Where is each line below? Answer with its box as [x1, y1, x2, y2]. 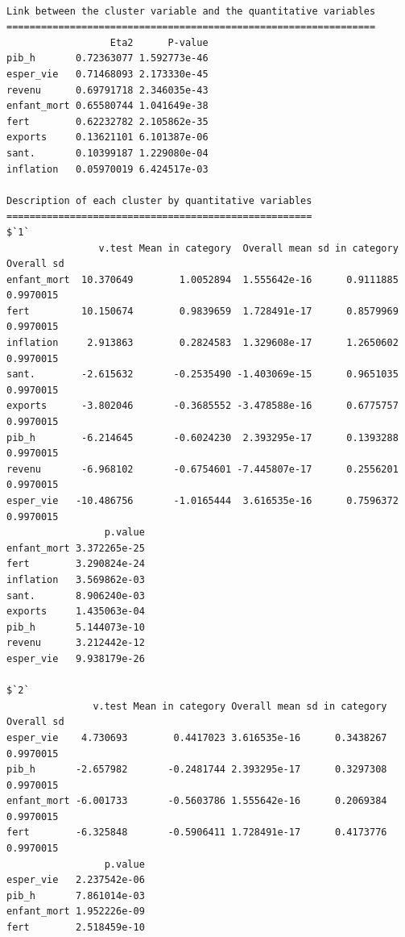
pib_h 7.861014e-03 [6, 889, 145, 902]
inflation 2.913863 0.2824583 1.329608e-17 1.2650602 [6, 337, 399, 349]
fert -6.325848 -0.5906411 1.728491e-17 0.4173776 [6, 827, 387, 839]
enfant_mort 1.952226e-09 [6, 906, 145, 918]
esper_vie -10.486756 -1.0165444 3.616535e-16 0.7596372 [6, 495, 399, 506]
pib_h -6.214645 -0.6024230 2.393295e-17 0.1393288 [6, 431, 399, 444]
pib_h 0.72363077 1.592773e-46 [6, 52, 209, 65]
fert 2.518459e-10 [6, 922, 145, 934]
